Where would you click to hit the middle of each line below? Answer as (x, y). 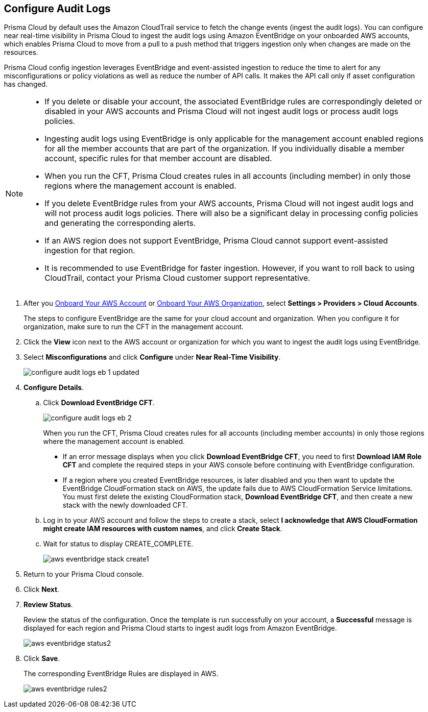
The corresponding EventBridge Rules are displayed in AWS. (121, 674)
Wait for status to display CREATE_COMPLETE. (118, 544)
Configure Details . (54, 388)
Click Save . (42, 659)
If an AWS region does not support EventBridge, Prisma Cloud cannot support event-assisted (216, 241)
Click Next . (41, 589)
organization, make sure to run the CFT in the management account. (134, 327)
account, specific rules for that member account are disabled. (158, 159)
